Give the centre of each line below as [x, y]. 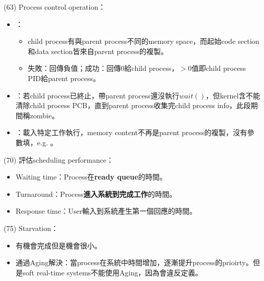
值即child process [219, 68]
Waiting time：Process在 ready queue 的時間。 [91, 177]
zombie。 [44, 115]
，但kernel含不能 [233, 95]
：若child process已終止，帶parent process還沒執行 [97, 95]
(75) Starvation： [31, 228]
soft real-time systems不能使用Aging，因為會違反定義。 [113, 272]
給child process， [151, 68]
